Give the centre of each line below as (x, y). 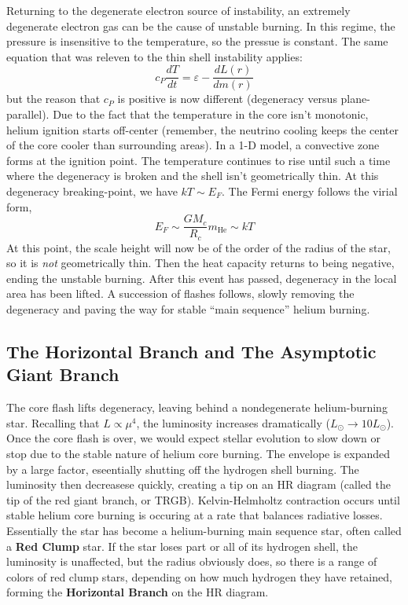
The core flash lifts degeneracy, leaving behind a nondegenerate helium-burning (197, 407)
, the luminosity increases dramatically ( (233, 422)
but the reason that (53, 99)
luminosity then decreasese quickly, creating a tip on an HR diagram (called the (198, 484)
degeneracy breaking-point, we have (92, 191)
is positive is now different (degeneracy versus (227, 99)
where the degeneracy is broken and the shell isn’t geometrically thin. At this (193, 176)
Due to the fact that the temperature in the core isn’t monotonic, (211, 114)
